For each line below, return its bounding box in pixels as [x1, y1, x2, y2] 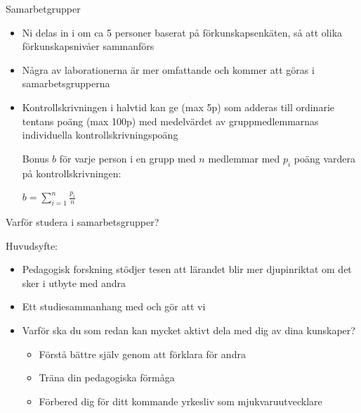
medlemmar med [208, 151, 280, 165]
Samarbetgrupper [6, 1, 81, 15]
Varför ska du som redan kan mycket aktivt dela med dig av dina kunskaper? [22, 322, 355, 337]
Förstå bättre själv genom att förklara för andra [39, 346, 246, 361]
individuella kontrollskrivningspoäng [22, 127, 178, 142]
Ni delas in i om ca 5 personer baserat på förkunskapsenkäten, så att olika [22, 25, 343, 39]
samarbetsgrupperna [22, 76, 110, 91]
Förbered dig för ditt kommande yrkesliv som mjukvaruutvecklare [39, 393, 322, 408]
